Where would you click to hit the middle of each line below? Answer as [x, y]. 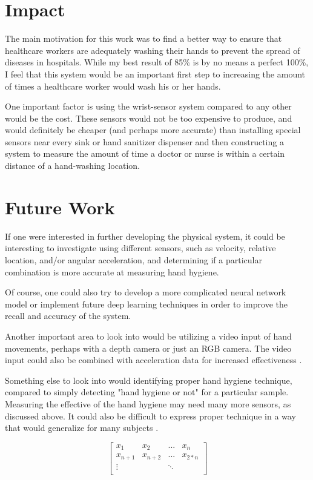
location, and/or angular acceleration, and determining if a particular [133, 259]
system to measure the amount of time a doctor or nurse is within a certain [145, 153]
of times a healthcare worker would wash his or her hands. [113, 86]
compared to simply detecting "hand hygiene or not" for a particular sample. [147, 392]
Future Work [60, 207]
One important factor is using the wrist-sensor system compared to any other [148, 106]
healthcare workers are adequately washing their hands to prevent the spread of [153, 50]
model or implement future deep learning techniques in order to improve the [146, 304]
